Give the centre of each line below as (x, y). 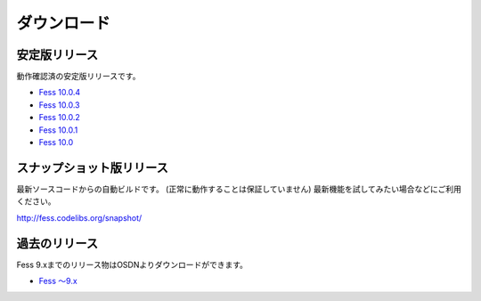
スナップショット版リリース (92, 168)
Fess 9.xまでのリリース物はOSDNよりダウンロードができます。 (132, 264)
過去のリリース (57, 244)
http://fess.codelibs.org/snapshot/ (79, 217)
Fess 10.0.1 (58, 130)
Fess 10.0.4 (59, 93)
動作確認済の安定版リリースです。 (78, 77)
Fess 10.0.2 (59, 118)
